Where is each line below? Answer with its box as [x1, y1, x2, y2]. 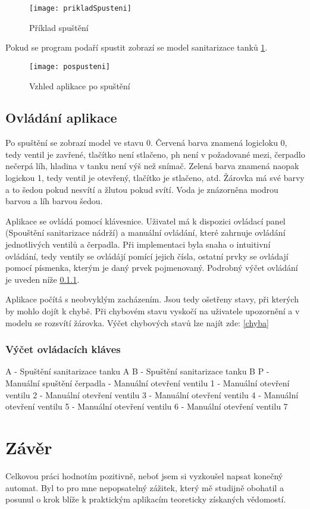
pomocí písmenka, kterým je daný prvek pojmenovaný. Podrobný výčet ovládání [5, 261, 298, 274]
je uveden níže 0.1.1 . [5, 273, 80, 285]
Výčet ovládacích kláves [5, 342, 121, 357]
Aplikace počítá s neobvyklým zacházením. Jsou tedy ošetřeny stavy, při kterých [5, 293, 299, 305]
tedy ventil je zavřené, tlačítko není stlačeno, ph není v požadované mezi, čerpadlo [5, 148, 305, 160]
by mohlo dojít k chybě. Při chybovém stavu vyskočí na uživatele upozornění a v [5, 305, 300, 317]
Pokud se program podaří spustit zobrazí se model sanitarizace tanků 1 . [5, 41, 268, 54]
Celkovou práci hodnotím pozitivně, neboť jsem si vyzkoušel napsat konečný [5, 469, 283, 482]
